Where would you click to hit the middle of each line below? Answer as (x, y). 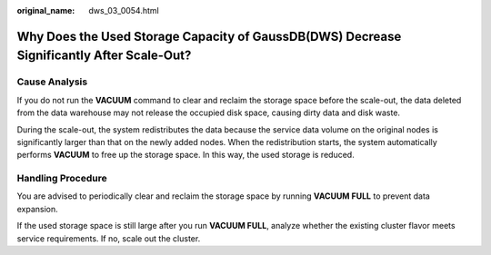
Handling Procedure (62, 179)
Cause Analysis (52, 82)
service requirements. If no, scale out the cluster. (109, 238)
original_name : (46, 10)
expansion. (37, 209)
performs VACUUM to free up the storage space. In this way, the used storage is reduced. (185, 155)
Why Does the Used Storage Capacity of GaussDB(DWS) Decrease (209, 36)
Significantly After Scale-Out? (104, 56)
